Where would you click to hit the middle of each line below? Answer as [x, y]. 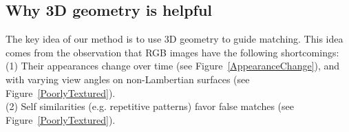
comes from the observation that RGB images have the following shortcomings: [172, 52]
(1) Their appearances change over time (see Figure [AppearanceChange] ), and [173, 66]
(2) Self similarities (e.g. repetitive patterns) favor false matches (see [150, 106]
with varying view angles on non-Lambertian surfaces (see [128, 79]
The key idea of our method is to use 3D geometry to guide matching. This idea [174, 39]
